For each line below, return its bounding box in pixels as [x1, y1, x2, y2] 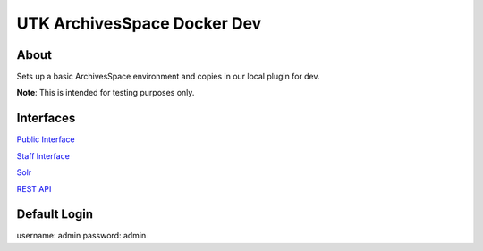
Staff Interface [16, 150, 71, 161]
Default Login [16, 206, 94, 222]
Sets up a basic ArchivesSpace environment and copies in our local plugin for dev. [16, 71, 320, 82]
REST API [16, 183, 52, 194]
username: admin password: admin [16, 230, 147, 241]
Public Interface [16, 134, 75, 145]
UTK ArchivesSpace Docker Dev [16, 13, 262, 33]
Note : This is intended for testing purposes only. [16, 88, 195, 98]
